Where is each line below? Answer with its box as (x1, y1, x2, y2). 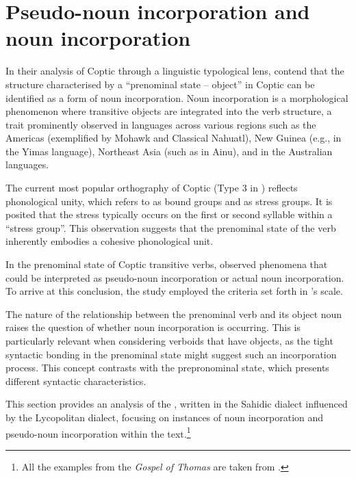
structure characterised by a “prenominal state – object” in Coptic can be (5, 77, 315, 91)
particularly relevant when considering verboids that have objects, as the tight (5, 334, 333, 347)
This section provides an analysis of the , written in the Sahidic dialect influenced (5, 397, 348, 411)
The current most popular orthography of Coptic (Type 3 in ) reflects (5, 181, 298, 195)
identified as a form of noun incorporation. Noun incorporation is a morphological (5, 90, 348, 105)
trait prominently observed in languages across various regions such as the (5, 117, 316, 131)
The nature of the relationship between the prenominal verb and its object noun (5, 306, 342, 321)
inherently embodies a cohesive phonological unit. (5, 234, 214, 248)
